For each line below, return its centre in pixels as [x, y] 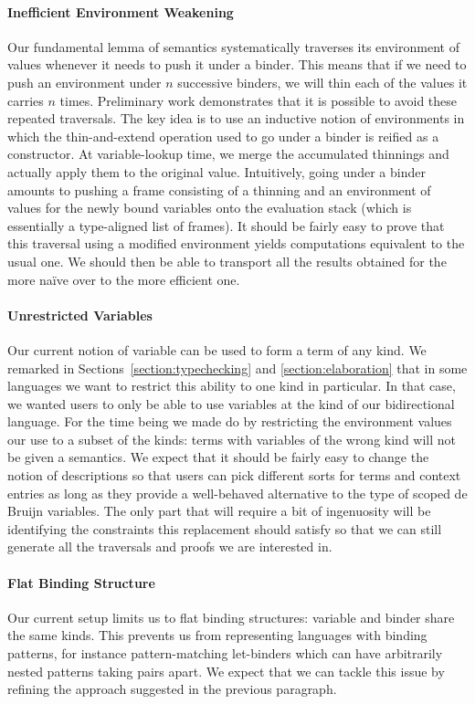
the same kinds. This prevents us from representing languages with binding [217, 635]
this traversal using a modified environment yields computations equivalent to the [236, 243]
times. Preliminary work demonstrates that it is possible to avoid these [259, 100]
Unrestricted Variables [80, 315]
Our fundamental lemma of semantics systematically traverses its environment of [233, 46]
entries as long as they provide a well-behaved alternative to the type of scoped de [237, 493]
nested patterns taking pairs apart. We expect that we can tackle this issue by [226, 671]
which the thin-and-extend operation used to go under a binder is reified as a [223, 136]
